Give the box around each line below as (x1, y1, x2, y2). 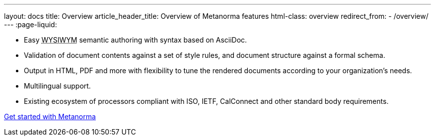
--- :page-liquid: (4, 20, 57, 29)
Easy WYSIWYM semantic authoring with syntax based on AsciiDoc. (24, 36, 247, 44)
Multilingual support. (24, 82, 91, 90)
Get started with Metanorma (4, 112, 96, 121)
